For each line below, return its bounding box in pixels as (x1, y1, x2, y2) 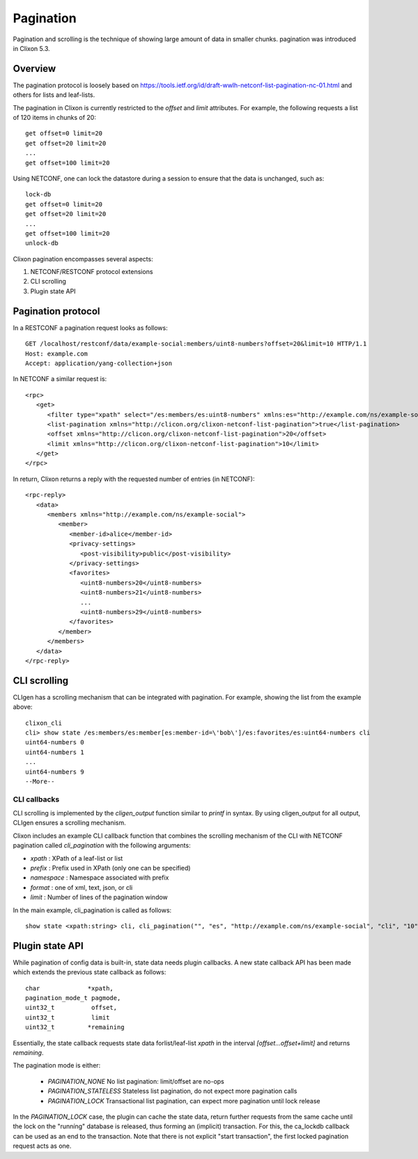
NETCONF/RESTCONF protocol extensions (30, 268, 153, 276)
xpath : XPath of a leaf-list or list (30, 854, 123, 862)
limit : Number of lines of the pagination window (30, 893, 169, 902)
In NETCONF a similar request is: (13, 375, 107, 383)
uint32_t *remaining (25, 1023, 125, 1031)
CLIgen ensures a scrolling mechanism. (13, 819, 126, 827)
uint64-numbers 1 (25, 748, 84, 756)
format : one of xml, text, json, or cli (30, 883, 133, 891)
